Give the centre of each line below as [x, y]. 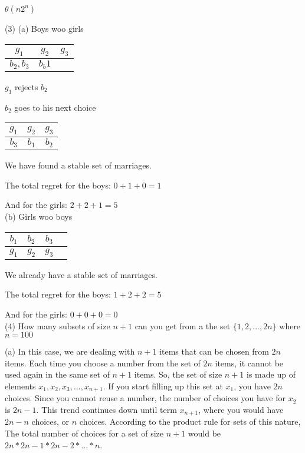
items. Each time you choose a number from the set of [103, 363]
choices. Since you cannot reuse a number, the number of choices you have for [145, 398]
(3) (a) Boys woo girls [44, 28]
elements [20, 386]
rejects [27, 86]
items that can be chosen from [214, 351]
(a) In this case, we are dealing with [70, 351]
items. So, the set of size [178, 374]
